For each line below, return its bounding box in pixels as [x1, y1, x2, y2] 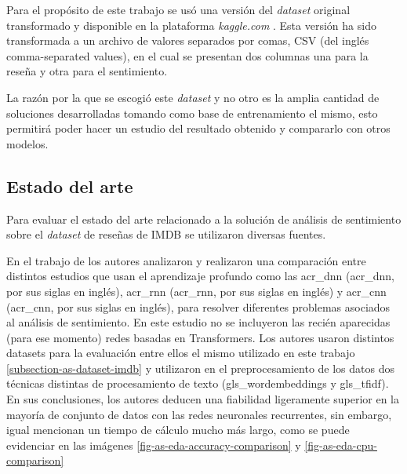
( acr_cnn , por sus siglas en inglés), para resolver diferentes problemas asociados [6, 298, 391, 315]
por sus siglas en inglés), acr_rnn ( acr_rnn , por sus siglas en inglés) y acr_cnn [6, 283, 387, 299]
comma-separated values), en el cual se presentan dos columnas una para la [6, 47, 369, 64]
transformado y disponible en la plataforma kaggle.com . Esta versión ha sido [6, 16, 376, 33]
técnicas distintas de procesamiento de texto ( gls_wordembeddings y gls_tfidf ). [6, 375, 389, 392]
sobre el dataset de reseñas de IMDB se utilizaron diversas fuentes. [6, 226, 326, 242]
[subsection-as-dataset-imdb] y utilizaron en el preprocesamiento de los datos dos [6, 359, 394, 376]
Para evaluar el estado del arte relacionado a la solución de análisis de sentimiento [6, 210, 402, 227]
